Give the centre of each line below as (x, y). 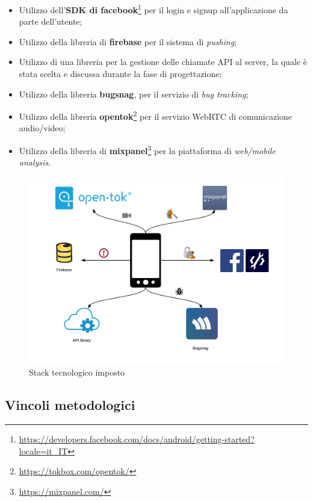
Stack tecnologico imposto (77, 372)
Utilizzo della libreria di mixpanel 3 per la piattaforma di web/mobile (147, 150)
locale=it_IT (43, 451)
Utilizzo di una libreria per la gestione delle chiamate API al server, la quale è (163, 62)
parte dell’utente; (51, 21)
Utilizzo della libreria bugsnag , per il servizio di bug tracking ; (134, 94)
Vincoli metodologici (70, 405)
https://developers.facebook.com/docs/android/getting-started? (137, 439)
